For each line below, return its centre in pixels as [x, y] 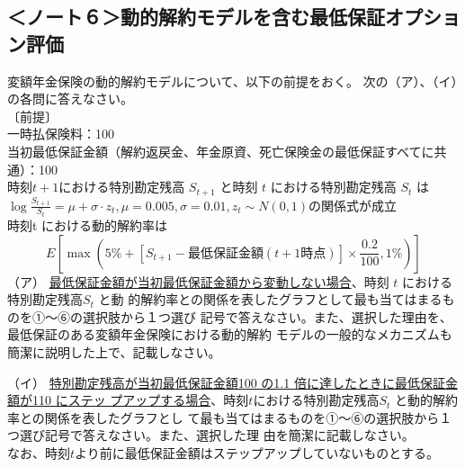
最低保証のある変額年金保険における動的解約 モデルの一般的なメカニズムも [230, 334]
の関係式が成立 [353, 205]
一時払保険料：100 [61, 134]
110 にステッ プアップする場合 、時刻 [140, 400]
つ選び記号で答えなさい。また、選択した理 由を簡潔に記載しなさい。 [211, 435]
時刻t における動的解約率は [88, 225]
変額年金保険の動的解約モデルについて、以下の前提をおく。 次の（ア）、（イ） [232, 81]
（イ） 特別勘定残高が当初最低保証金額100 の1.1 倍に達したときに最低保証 [226, 382]
